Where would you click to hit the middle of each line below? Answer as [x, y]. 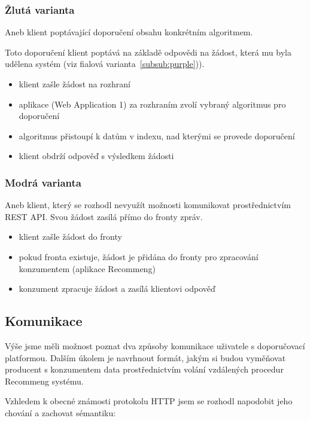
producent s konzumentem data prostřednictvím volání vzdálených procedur [144, 369]
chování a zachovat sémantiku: [60, 412]
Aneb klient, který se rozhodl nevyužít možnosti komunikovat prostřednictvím [148, 205]
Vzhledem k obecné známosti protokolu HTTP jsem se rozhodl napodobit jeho [149, 401]
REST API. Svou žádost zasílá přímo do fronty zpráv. [104, 216]
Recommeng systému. [44, 381]
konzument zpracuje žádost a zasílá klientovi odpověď [117, 289]
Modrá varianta [43, 182]
